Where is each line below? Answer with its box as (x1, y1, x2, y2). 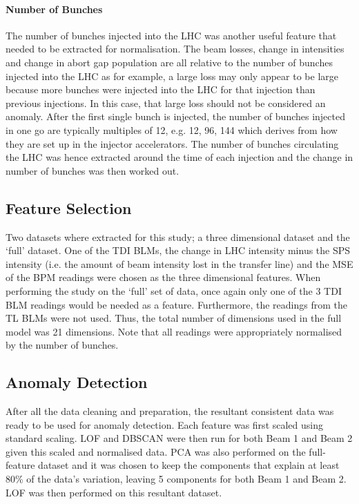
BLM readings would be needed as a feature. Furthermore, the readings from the (6, 297, 347, 311)
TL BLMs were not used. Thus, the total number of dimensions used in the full (6, 311, 342, 325)
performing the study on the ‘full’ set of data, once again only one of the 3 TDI (6, 283, 342, 298)
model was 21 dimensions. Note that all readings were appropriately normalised (6, 324, 342, 338)
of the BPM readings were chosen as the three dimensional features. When (6, 270, 321, 284)
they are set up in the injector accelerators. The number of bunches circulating (6, 136, 339, 151)
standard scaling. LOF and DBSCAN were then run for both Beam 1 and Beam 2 (6, 431, 353, 445)
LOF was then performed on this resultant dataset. (6, 485, 222, 499)
